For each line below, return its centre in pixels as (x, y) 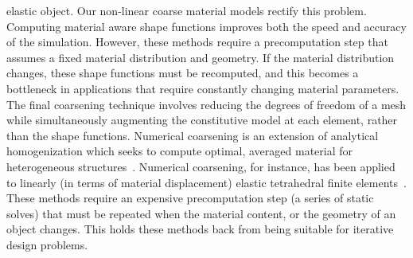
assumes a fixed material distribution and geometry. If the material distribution (201, 57)
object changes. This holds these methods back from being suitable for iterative (200, 229)
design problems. (47, 244)
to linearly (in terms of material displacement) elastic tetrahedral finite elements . (206, 182)
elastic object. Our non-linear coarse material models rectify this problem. (187, 10)
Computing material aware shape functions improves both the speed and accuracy (206, 26)
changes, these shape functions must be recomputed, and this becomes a (183, 73)
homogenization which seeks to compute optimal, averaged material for (180, 151)
